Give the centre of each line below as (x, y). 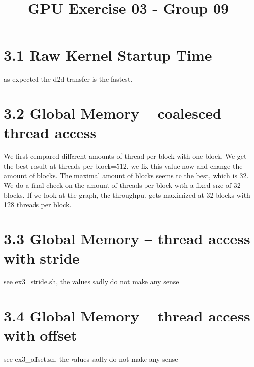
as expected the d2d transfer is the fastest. (68, 79)
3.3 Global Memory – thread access (127, 238)
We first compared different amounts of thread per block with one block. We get (125, 156)
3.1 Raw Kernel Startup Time (108, 55)
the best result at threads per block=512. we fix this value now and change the (123, 165)
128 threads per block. (38, 205)
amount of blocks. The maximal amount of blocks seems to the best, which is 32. (126, 175)
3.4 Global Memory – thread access (127, 315)
